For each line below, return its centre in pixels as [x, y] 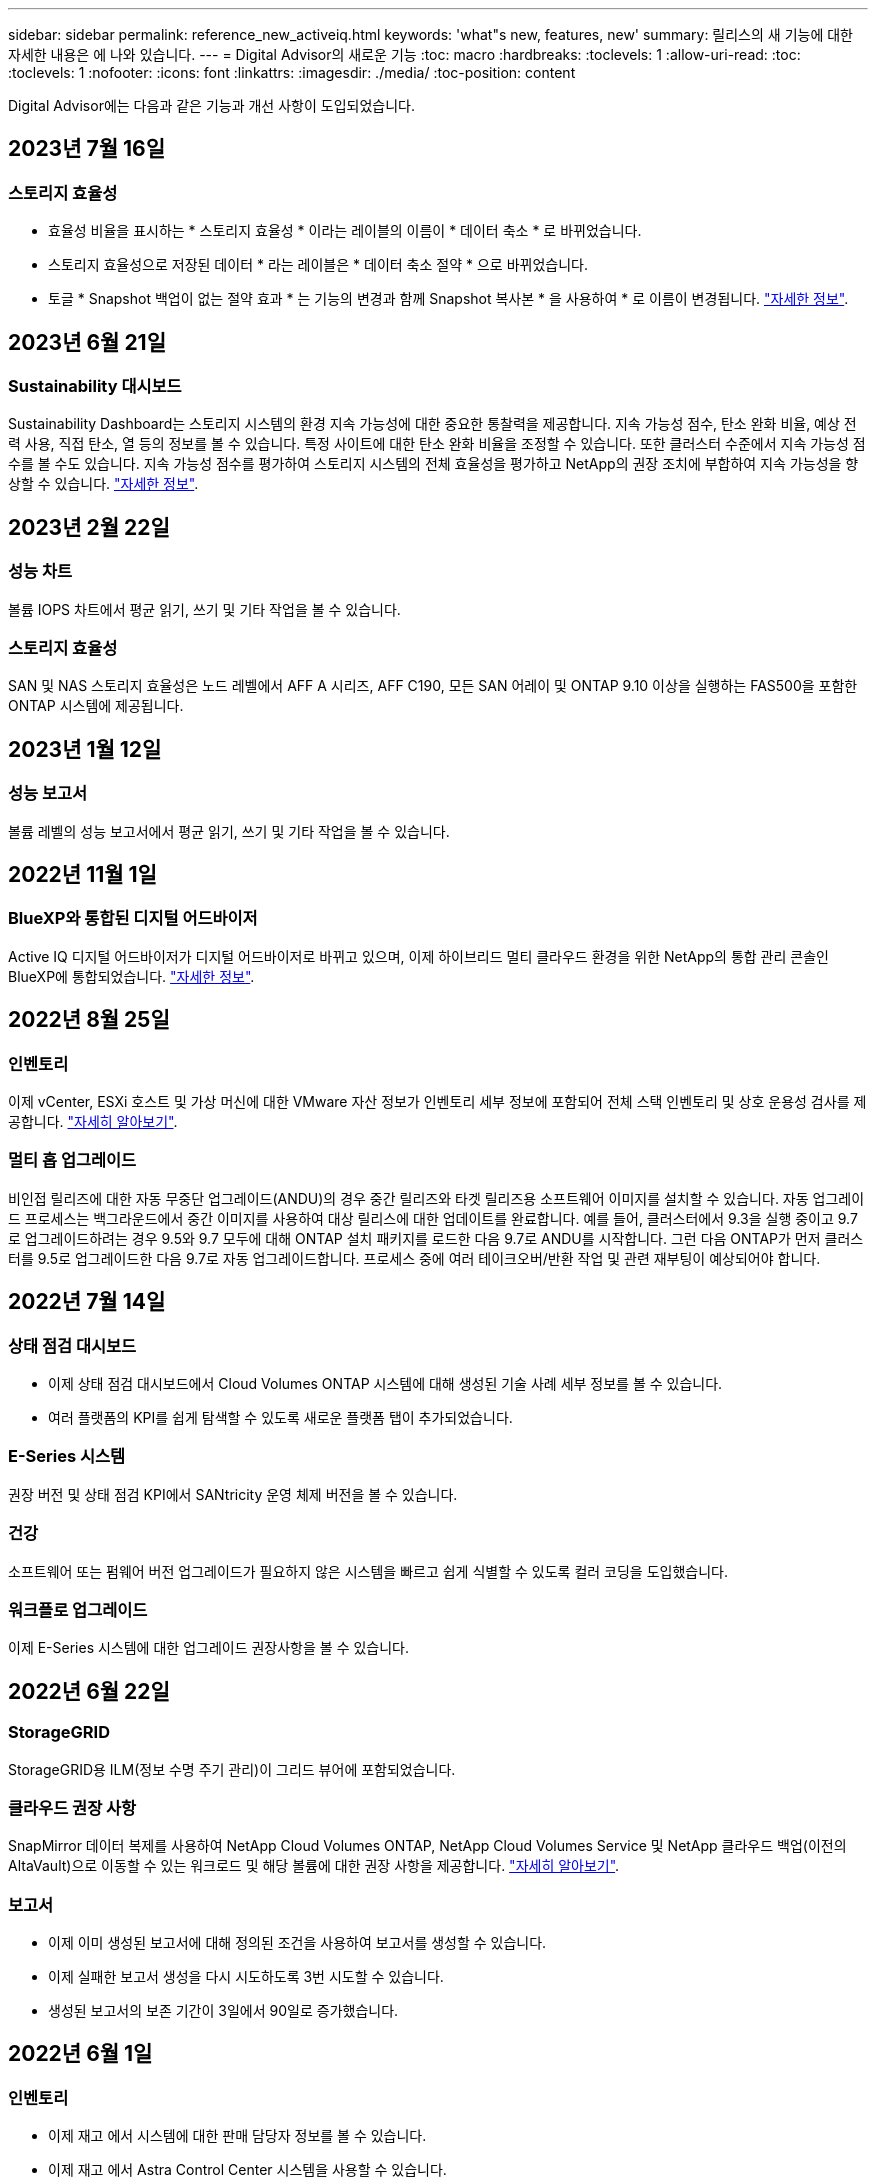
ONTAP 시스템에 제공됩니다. [96, 706]
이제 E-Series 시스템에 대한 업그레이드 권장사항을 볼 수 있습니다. [209, 1648]
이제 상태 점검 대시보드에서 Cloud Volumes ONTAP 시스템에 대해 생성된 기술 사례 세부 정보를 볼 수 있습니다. [385, 1384]
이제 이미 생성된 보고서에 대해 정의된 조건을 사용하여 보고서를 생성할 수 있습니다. [297, 1942]
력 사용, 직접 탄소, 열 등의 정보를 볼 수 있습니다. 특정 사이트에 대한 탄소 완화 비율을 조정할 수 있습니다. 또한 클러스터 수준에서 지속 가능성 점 [437, 444]
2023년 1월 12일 [85, 749]
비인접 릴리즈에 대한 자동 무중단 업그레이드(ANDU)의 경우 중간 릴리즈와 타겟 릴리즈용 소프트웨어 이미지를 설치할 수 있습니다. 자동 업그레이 [436, 1198]
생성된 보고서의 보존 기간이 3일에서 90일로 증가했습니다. [223, 2010]
